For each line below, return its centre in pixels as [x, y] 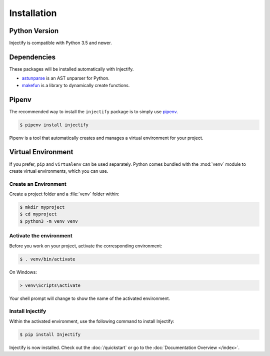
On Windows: [23, 272]
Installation [33, 13]
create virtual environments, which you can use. [59, 171]
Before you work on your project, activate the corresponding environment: [86, 246]
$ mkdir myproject [42, 207]
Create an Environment [38, 184]
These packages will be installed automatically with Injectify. [71, 69]
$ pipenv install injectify [54, 125]
